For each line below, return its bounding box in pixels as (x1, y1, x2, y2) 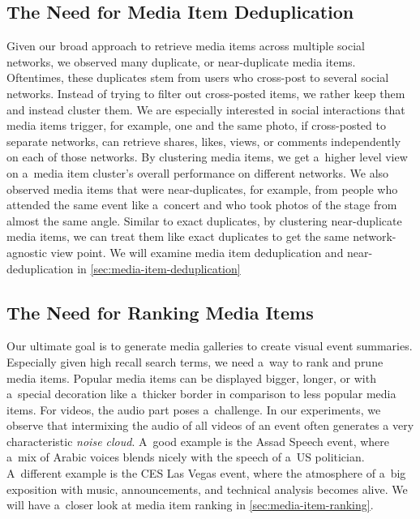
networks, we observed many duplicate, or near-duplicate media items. (6, 53, 356, 70)
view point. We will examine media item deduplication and (50, 243, 344, 260)
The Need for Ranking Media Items (6, 299, 314, 324)
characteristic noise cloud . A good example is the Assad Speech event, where (6, 432, 390, 449)
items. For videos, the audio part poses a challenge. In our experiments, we (6, 401, 381, 418)
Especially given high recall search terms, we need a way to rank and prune (6, 353, 384, 370)
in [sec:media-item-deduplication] (77, 259, 241, 277)
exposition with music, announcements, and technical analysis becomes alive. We (6, 480, 408, 497)
